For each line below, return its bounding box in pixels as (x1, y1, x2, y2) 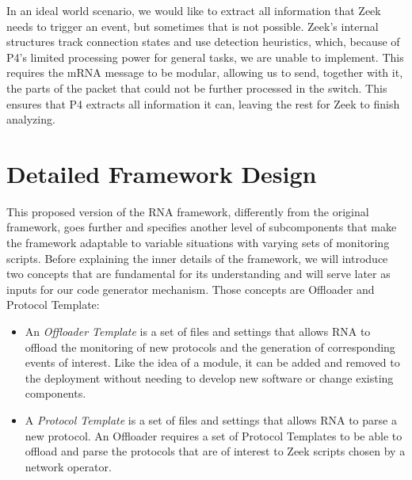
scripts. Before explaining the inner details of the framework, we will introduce (6, 250, 388, 266)
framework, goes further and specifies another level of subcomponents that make (6, 219, 397, 235)
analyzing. (6, 111, 55, 128)
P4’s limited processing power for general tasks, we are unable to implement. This (6, 48, 404, 65)
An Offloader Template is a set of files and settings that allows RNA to (25, 323, 371, 340)
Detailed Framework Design (6, 157, 317, 189)
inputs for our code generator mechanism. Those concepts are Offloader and (6, 280, 375, 297)
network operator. (25, 458, 112, 474)
